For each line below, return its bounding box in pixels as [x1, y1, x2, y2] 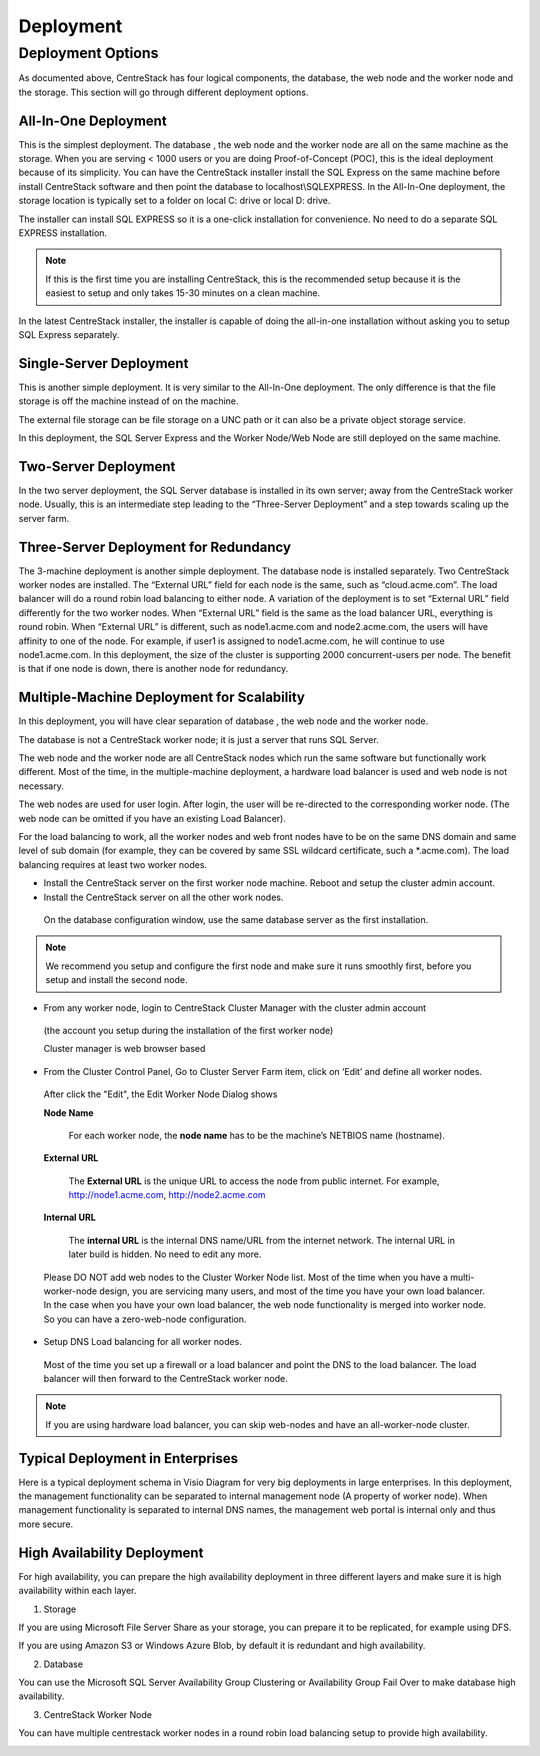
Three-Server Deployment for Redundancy [18, 538, 292, 555]
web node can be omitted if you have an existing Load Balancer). [18, 812, 287, 824]
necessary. [18, 780, 65, 792]
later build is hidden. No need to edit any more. [68, 1248, 262, 1260]
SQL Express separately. [18, 328, 120, 340]
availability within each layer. [18, 1585, 137, 1597]
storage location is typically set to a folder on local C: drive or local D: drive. [18, 195, 331, 207]
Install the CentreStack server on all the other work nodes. [43, 891, 284, 903]
